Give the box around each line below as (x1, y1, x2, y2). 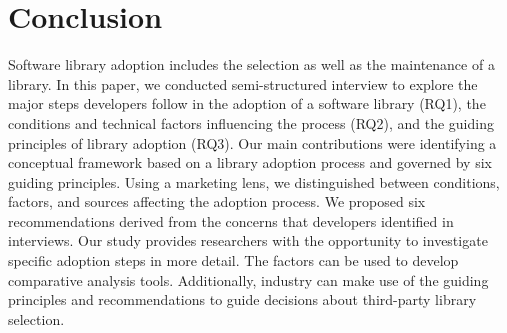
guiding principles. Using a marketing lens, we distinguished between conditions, (8, 171, 500, 192)
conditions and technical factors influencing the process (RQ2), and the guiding (8, 112, 494, 133)
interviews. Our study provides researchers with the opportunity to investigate (8, 230, 488, 251)
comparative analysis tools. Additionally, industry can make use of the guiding (8, 269, 489, 290)
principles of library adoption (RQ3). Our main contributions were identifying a (8, 132, 497, 153)
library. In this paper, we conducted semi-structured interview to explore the (8, 73, 478, 94)
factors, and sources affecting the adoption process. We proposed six (8, 191, 426, 212)
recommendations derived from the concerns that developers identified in (8, 210, 454, 231)
